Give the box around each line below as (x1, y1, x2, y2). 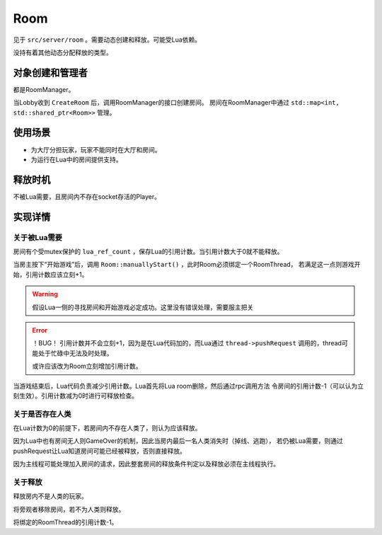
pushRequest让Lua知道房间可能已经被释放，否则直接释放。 (13, 447, 187, 455)
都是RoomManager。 (13, 85, 75, 93)
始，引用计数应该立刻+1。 (13, 270, 88, 279)
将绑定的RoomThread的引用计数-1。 (13, 518, 118, 527)
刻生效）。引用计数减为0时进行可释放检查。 (13, 391, 138, 400)
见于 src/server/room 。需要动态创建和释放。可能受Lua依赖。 (13, 35, 202, 44)
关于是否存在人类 (13, 409, 71, 419)
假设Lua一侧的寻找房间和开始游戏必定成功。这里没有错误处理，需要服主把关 (32, 303, 254, 311)
